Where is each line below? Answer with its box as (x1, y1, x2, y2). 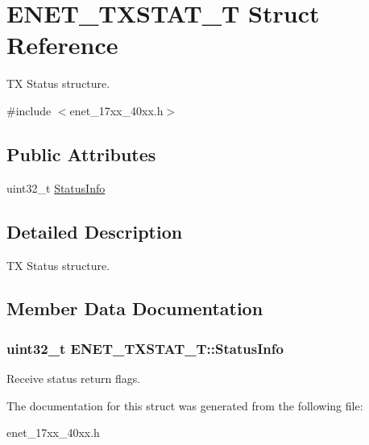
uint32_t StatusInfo (6, 179, 106, 196)
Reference (6, 28, 118, 61)
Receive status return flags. (6, 370, 141, 387)
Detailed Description (6, 218, 183, 243)
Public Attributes (6, 141, 156, 166)
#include (6, 102, 52, 119)
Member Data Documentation (6, 296, 263, 321)
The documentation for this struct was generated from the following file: (6, 397, 363, 414)
